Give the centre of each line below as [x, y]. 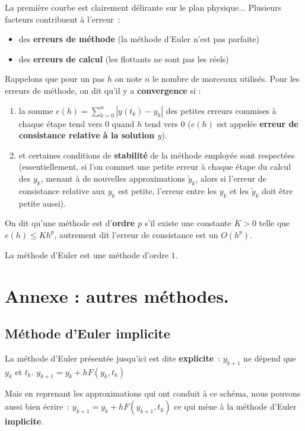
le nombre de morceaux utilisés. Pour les [226, 79]
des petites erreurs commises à [221, 110]
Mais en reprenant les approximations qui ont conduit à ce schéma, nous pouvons [153, 393]
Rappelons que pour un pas [55, 79]
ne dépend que [270, 358]
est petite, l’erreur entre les [168, 190]
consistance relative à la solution [87, 135]
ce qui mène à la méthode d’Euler [235, 406]
